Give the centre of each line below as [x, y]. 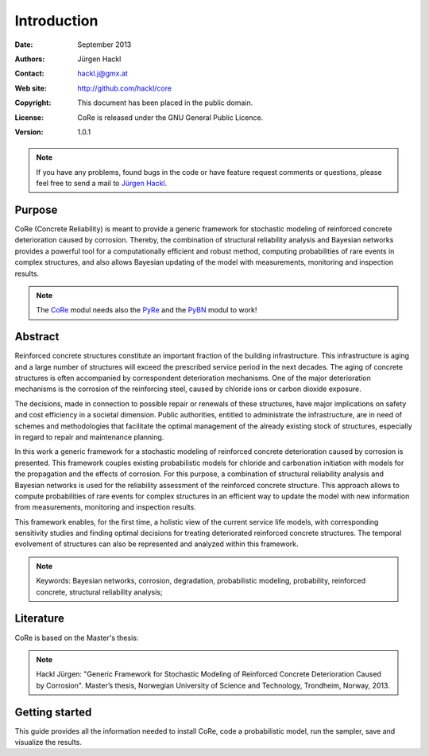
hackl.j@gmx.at [103, 74]
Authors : [30, 59]
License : [29, 117]
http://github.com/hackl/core [125, 88]
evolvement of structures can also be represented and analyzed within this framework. [157, 544]
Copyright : [33, 103]
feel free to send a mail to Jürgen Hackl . [102, 184]
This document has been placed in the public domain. [165, 103]
